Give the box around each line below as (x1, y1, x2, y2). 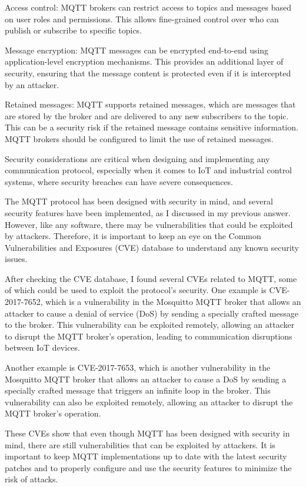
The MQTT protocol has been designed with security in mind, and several (5, 195, 273, 207)
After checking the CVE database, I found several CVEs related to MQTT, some (5, 272, 297, 284)
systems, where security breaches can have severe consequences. (5, 175, 233, 187)
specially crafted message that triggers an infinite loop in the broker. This (5, 384, 271, 397)
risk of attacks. (5, 473, 58, 485)
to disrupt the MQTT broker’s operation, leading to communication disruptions (5, 330, 292, 342)
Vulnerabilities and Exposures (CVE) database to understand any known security (5, 241, 300, 253)
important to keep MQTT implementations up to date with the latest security (5, 450, 287, 462)
